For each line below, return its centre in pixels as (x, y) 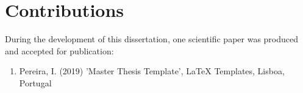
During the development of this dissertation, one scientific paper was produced (152, 39)
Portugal (35, 82)
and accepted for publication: (59, 50)
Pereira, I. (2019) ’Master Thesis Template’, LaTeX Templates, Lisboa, (152, 71)
